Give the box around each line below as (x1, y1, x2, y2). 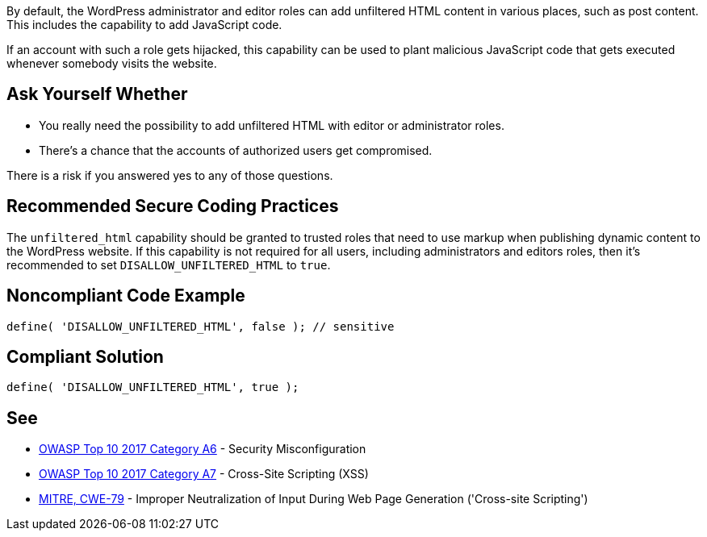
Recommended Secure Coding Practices (6, 196, 339, 217)
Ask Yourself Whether (6, 84, 188, 105)
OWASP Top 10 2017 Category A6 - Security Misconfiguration (39, 442, 366, 456)
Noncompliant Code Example (6, 285, 245, 306)
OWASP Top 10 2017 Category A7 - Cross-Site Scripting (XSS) (39, 467, 369, 481)
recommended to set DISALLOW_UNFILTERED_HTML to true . (6, 257, 331, 272)
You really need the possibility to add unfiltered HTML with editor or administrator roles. (39, 118, 504, 132)
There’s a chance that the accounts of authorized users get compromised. (39, 143, 433, 157)
